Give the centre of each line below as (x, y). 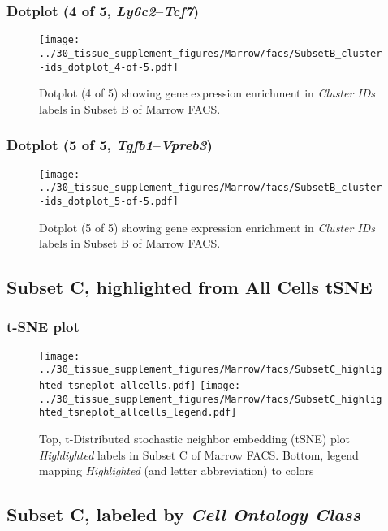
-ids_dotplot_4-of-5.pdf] (109, 67)
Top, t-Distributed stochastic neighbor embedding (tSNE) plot (195, 439)
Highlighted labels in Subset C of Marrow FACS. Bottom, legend (199, 454)
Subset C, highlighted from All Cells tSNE (190, 287)
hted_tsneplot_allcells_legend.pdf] (138, 413)
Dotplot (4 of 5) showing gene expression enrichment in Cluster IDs (207, 93)
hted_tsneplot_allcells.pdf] (118, 386)
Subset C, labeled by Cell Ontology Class (184, 514)
